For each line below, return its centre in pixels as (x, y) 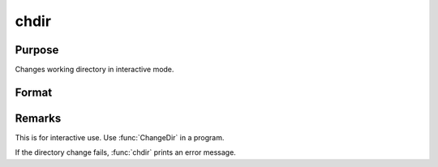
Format (34, 92)
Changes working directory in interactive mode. (94, 70)
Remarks (38, 118)
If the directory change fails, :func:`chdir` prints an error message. (126, 152)
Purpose (37, 50)
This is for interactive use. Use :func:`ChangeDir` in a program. (120, 137)
